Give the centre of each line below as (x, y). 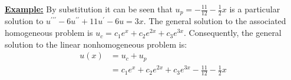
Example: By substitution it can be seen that (89, 9)
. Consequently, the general (232, 33)
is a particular (255, 9)
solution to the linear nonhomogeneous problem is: (96, 44)
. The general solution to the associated (215, 21)
